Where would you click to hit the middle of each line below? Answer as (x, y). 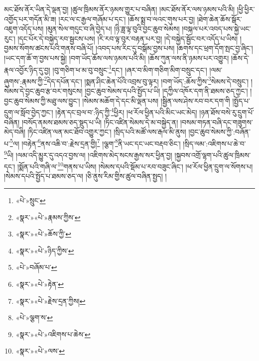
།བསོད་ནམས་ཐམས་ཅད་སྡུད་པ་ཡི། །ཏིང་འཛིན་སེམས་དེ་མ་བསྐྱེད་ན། (100, 122)
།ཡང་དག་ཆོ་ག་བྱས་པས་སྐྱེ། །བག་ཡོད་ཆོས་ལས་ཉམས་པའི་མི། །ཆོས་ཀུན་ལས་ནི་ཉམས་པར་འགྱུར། (117, 58)
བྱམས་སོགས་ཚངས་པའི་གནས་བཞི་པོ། (49, 48)
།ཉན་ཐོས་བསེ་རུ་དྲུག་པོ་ (227, 112)
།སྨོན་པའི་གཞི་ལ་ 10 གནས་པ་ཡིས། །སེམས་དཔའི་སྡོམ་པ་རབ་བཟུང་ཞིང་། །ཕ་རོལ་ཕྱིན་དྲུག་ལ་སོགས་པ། (135, 166)
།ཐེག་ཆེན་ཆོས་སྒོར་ (219, 19)
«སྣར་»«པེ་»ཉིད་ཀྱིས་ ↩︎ (45, 250)
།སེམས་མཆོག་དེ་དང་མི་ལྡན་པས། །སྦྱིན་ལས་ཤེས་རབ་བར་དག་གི (156, 100)
